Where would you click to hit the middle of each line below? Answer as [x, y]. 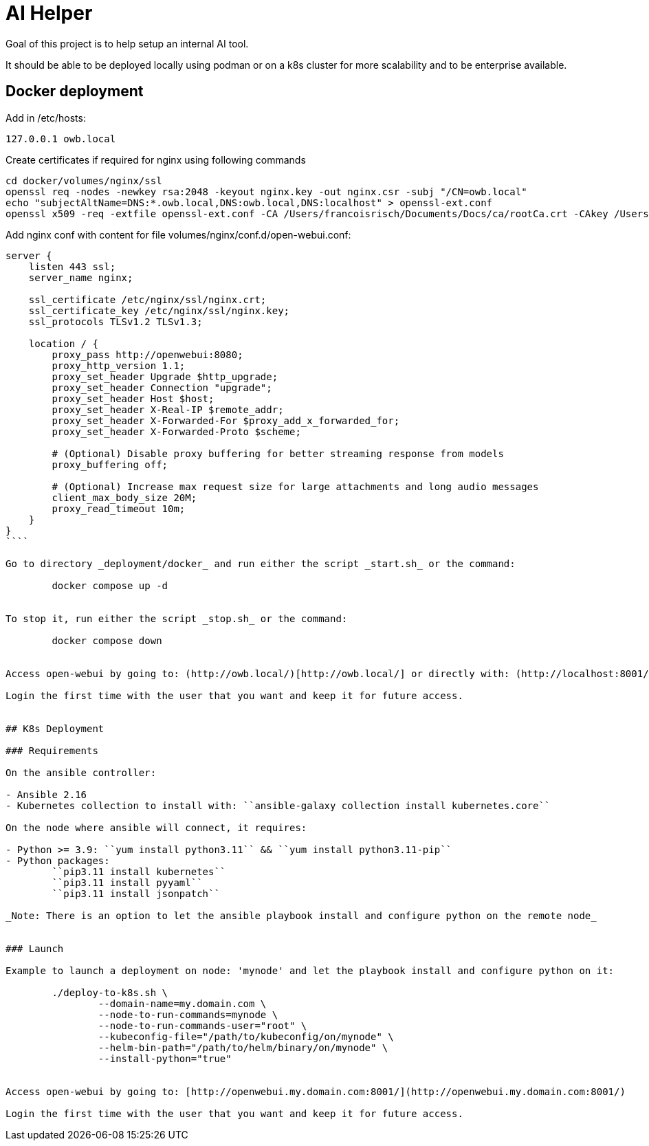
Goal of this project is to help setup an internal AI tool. [127, 43]
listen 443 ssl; [72, 266]
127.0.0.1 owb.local [61, 139]
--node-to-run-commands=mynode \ [188, 1014]
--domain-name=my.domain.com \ [182, 1003]
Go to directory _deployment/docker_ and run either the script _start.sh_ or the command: [261, 563]
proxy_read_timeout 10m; [119, 508]
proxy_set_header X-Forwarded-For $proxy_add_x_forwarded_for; [226, 420]
